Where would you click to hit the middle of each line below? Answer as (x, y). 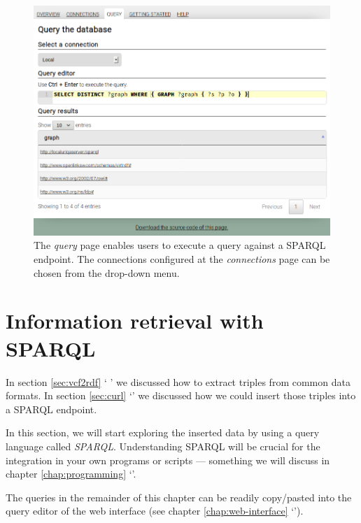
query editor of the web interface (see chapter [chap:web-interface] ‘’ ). (155, 511)
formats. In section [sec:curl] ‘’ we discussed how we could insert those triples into (181, 395)
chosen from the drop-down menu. (107, 272)
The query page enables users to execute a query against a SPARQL (180, 245)
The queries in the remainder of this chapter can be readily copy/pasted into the (179, 497)
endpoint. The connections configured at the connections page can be (182, 259)
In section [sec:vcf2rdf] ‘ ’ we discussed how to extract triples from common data (178, 381)
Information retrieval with (135, 321)
